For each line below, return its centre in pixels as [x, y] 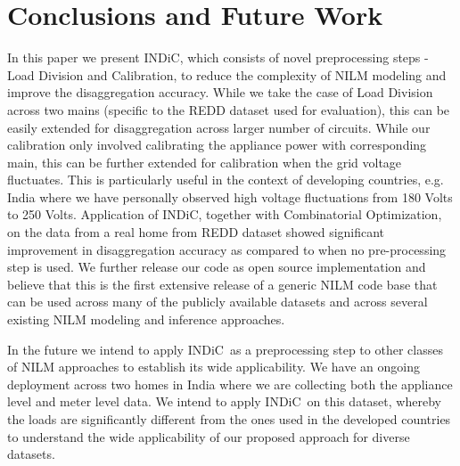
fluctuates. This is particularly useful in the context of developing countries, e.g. [226, 180]
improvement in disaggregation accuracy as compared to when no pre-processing [227, 249]
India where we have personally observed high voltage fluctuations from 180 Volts [230, 196]
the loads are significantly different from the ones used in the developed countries [229, 419]
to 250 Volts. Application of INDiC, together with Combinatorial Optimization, [225, 214]
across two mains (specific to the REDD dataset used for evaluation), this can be [229, 109]
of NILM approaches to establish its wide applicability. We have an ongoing [214, 367]
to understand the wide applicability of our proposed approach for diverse [209, 436]
